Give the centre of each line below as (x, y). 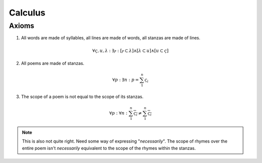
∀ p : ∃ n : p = (126, 80)
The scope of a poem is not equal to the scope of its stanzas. (82, 97)
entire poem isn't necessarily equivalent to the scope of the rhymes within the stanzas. (109, 148)
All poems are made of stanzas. (53, 63)
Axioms (22, 26)
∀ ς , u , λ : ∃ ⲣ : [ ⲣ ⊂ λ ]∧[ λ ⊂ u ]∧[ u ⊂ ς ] (131, 50)
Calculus (27, 13)
